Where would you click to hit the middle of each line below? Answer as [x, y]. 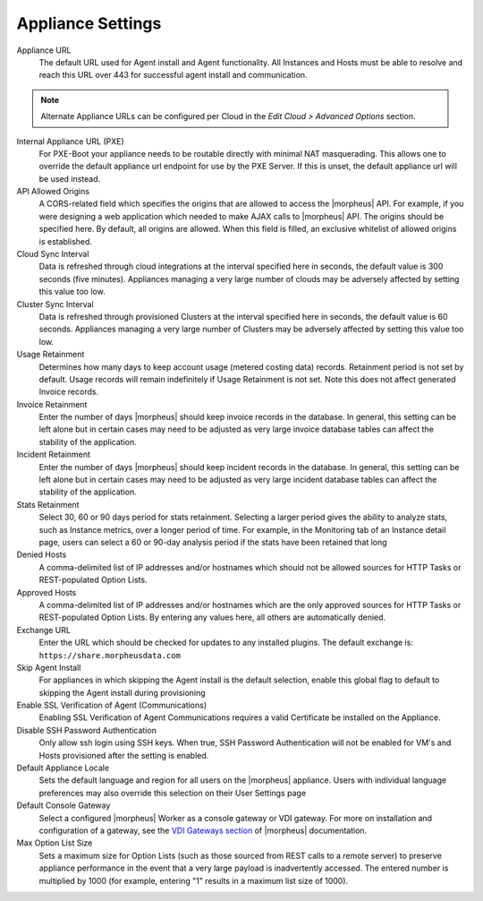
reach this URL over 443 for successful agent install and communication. [173, 75]
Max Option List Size [55, 843]
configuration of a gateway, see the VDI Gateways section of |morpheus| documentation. [203, 830]
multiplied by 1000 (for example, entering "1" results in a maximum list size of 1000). [194, 880]
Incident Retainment [54, 455]
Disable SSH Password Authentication [86, 730]
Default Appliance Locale [63, 768]
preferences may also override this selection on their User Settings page [173, 793]
